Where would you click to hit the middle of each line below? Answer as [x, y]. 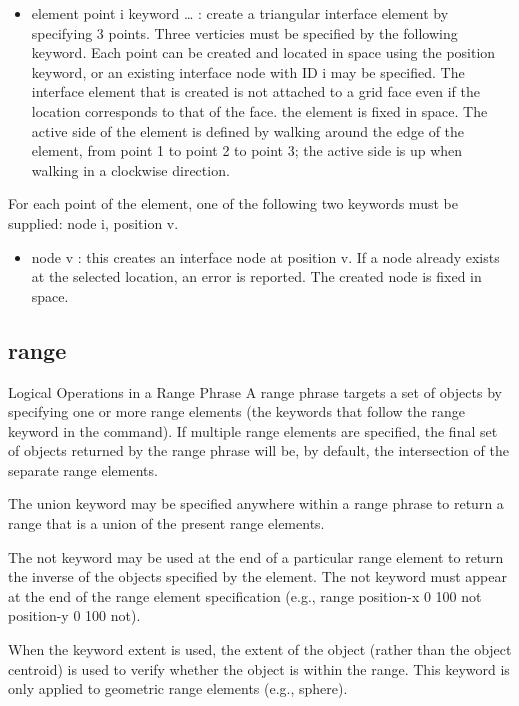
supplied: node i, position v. [93, 222]
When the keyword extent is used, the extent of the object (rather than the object [260, 649]
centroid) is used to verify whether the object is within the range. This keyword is [259, 668]
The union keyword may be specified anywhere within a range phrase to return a [256, 503]
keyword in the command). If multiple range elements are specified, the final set [253, 430]
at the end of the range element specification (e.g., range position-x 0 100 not [245, 595]
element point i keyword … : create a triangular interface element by [240, 13]
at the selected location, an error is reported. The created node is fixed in [256, 276]
